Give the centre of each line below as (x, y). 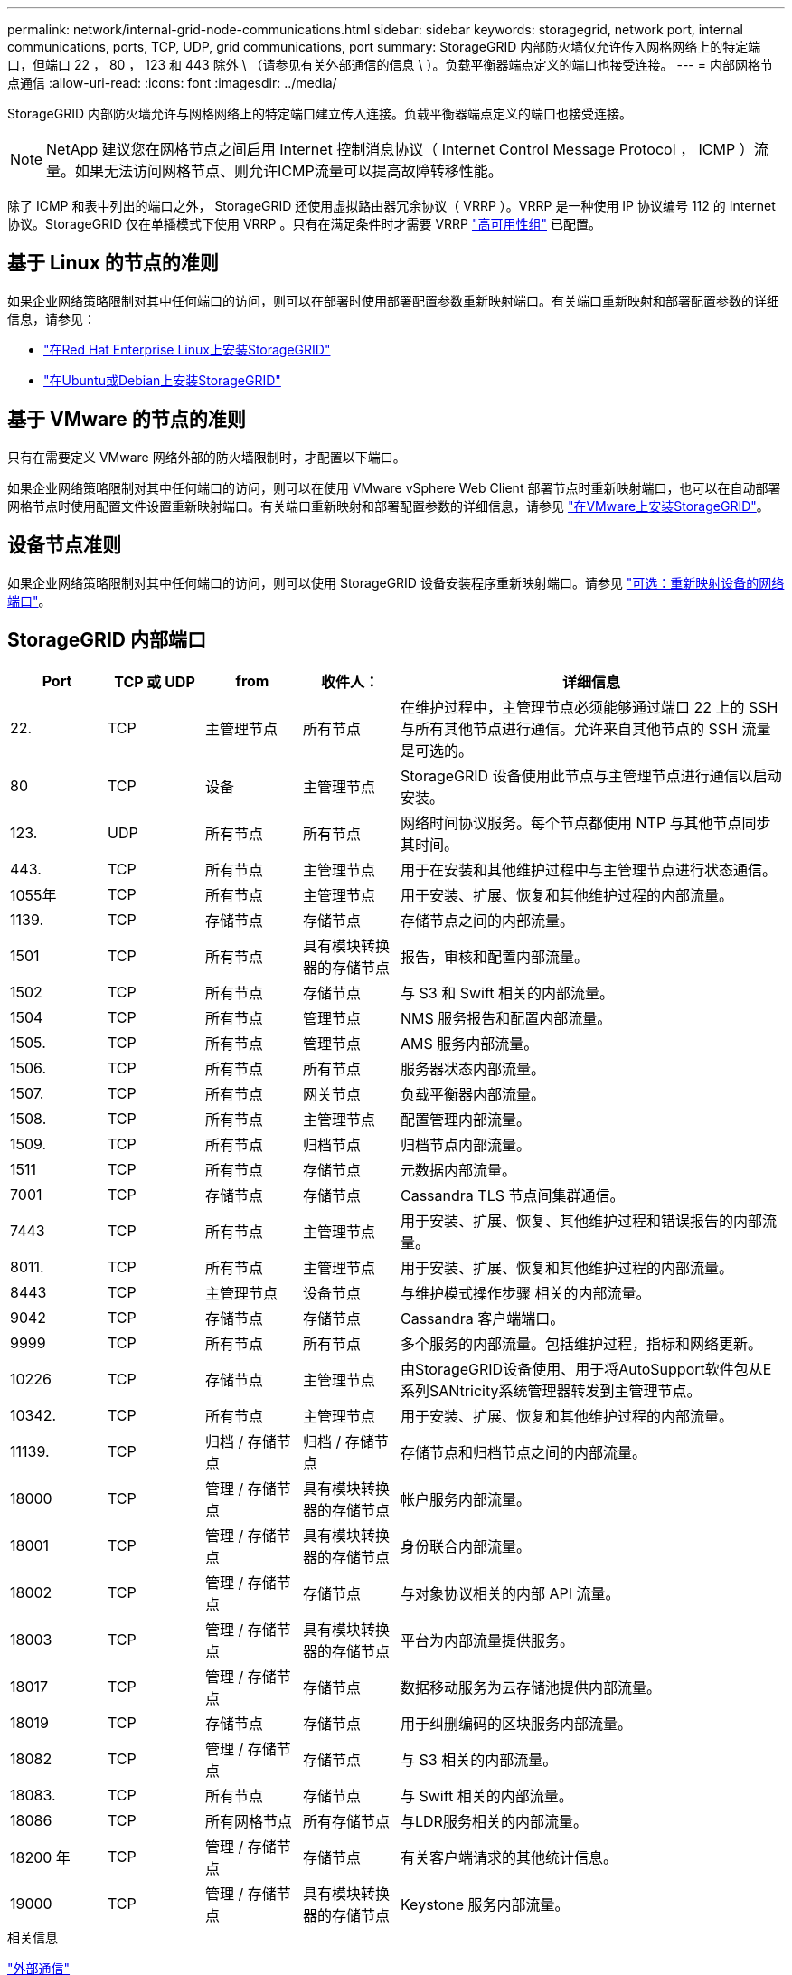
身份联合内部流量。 (466, 1547)
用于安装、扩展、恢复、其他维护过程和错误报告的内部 (582, 1221)
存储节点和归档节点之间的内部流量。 (524, 1453)
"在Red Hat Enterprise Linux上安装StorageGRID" (187, 349)
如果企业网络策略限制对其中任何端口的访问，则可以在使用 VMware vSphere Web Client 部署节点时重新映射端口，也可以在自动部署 (394, 487)
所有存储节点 (347, 1822)
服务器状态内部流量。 (473, 1069)
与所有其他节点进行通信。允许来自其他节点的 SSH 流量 (586, 729)
